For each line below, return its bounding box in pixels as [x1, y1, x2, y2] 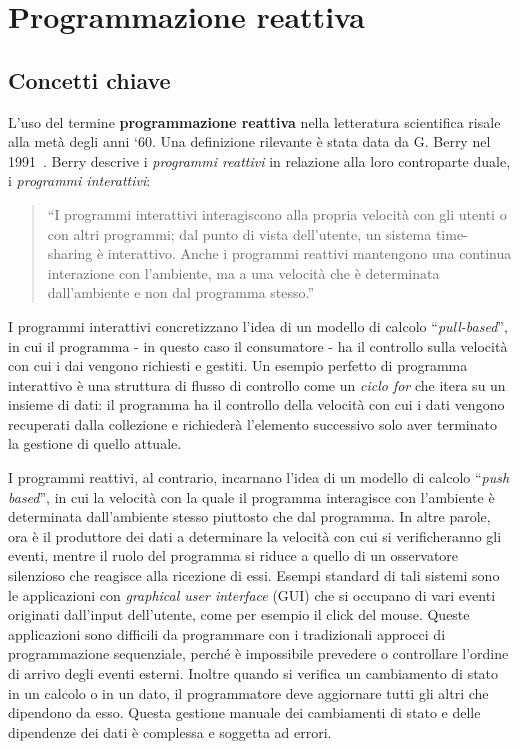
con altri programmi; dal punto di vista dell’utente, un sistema [47, 223, 432, 244]
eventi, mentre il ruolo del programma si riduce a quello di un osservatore [8, 545, 459, 566]
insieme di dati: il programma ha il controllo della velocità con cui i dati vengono [8, 394, 505, 415]
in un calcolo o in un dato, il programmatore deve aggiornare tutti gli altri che [8, 682, 489, 703]
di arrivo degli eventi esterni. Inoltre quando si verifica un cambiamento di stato [8, 663, 499, 684]
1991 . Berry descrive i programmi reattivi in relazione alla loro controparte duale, [8, 150, 511, 171]
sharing [47, 243, 93, 264]
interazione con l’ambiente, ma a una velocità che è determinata [47, 262, 440, 283]
